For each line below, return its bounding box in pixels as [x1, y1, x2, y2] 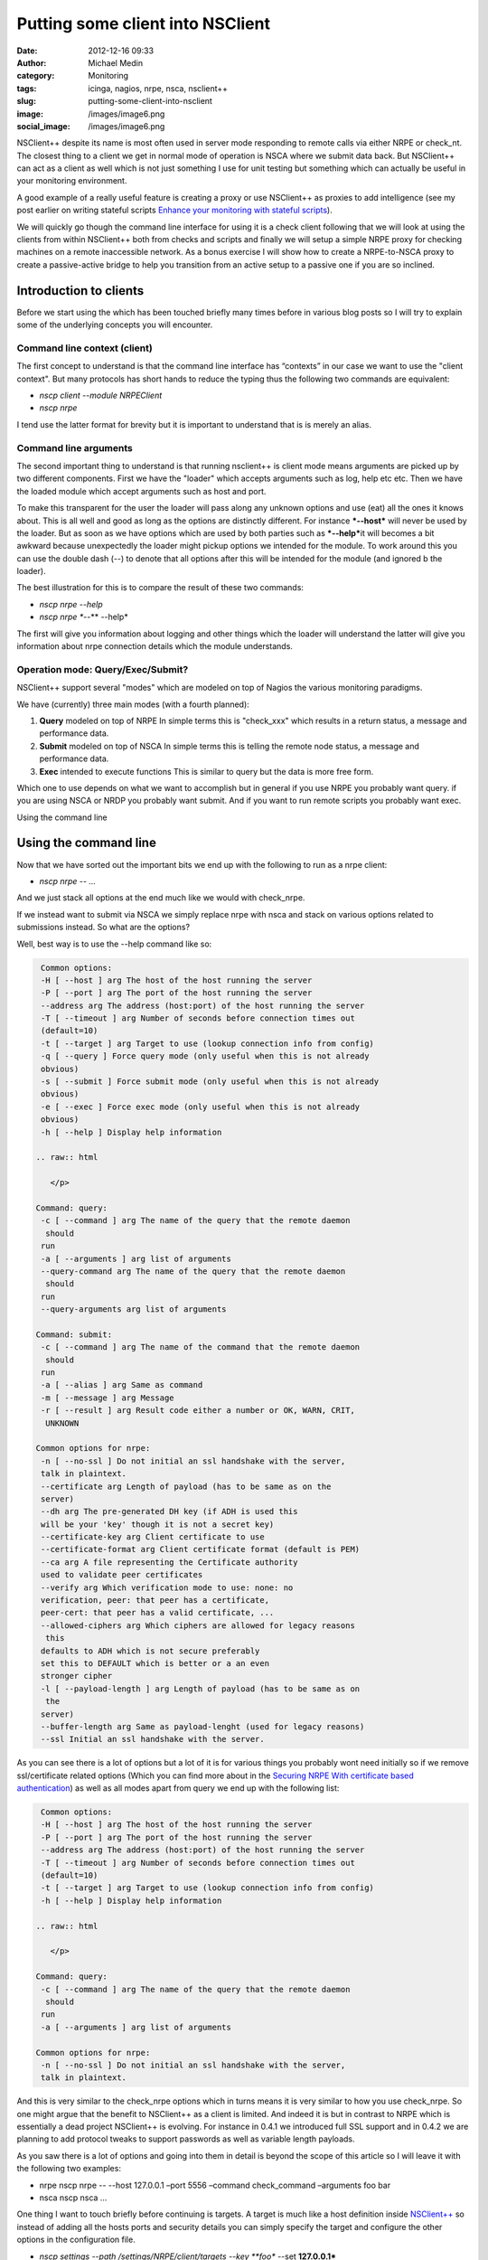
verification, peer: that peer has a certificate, [41, 1596, 270, 1606]
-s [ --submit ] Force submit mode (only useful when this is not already [41, 1077, 380, 1087]
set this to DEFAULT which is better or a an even [41, 1659, 270, 1668]
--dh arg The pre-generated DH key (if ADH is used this [41, 1506, 298, 1517]
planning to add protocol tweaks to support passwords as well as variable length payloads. [16, 2133, 356, 2144]
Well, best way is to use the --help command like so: [16, 938, 212, 949]
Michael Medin [88, 57, 144, 68]
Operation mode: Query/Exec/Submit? [16, 663, 189, 675]
